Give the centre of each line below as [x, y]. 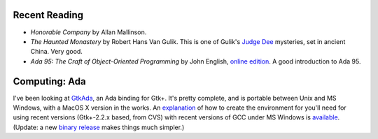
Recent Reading [48, 15]
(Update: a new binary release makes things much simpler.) [99, 127]
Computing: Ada [50, 81]
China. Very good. [57, 52]
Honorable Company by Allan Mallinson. [89, 32]
